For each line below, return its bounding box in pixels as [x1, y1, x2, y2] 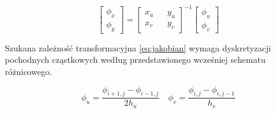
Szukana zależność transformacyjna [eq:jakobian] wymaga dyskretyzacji [5, 41, 271, 54]
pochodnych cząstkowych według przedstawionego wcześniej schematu [5, 53, 266, 66]
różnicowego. [5, 65, 52, 78]
